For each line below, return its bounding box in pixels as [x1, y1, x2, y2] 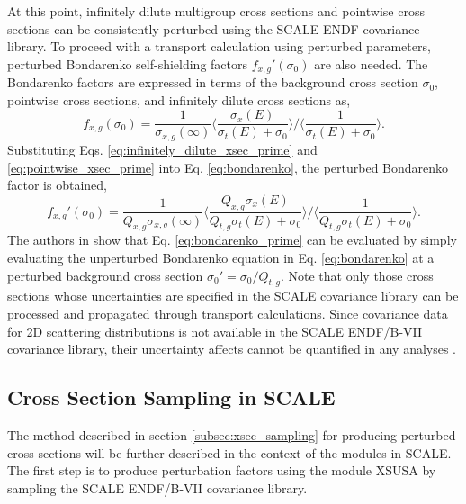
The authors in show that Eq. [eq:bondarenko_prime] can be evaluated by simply [7, 230, 457, 249]
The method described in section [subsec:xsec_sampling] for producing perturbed [7, 425, 456, 444]
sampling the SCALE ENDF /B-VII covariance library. [7, 478, 308, 497]
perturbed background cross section [7, 265, 203, 284]
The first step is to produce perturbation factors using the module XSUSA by [7, 461, 436, 480]
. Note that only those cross [280, 265, 434, 284]
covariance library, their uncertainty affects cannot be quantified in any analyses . [7, 339, 457, 358]
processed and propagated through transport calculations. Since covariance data [7, 303, 448, 322]
